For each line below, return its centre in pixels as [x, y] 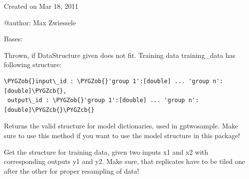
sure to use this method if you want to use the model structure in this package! [122, 135]
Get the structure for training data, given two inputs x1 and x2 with [106, 152]
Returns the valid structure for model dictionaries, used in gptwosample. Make [121, 126]
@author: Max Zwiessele [40, 22]
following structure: [33, 64]
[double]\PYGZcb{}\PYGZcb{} [49, 110]
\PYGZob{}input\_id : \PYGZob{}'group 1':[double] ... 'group [107, 81]
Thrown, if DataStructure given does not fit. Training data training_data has [120, 55]
